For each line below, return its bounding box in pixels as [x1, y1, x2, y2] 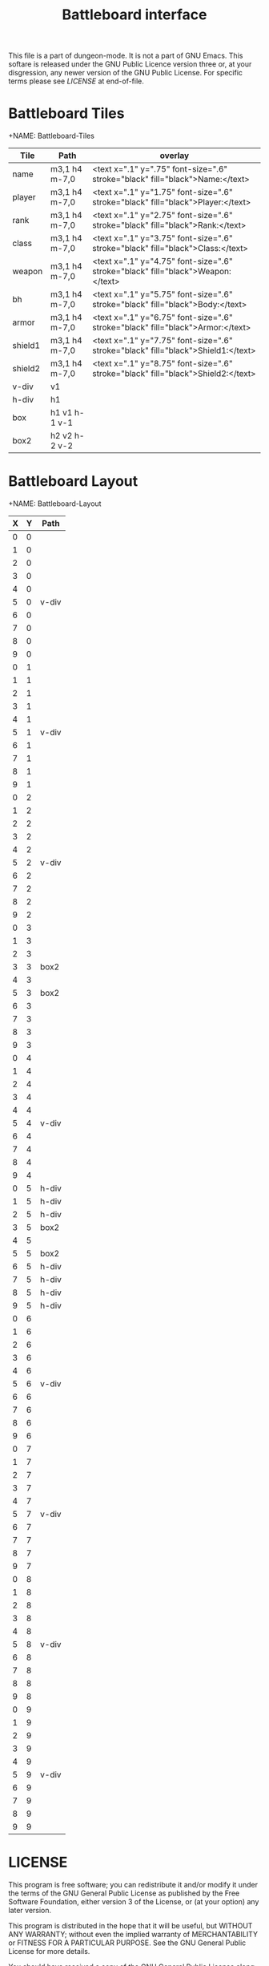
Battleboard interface [62, 6, 207, 24]
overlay [159, 150, 190, 161]
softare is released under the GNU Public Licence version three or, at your [8, 59, 252, 69]
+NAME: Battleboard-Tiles [8, 131, 94, 141]
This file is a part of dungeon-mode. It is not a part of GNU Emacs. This [8, 51, 243, 61]
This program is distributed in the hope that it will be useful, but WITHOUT [8, 1921, 253, 1930]
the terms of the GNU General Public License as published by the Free [8, 1888, 240, 1898]
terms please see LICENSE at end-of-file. [8, 76, 144, 86]
